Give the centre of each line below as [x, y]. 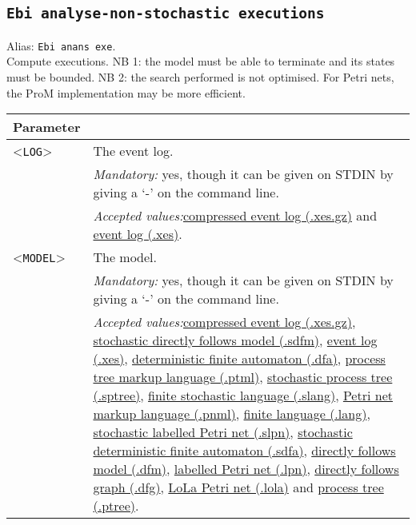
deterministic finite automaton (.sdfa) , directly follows [244, 451]
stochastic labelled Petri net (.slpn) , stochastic [223, 432]
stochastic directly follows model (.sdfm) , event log [235, 340]
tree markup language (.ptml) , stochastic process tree [243, 377]
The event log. [133, 151]
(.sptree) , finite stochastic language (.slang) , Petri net [243, 396]
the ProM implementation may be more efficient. [126, 92]
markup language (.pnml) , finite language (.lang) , [232, 414]
